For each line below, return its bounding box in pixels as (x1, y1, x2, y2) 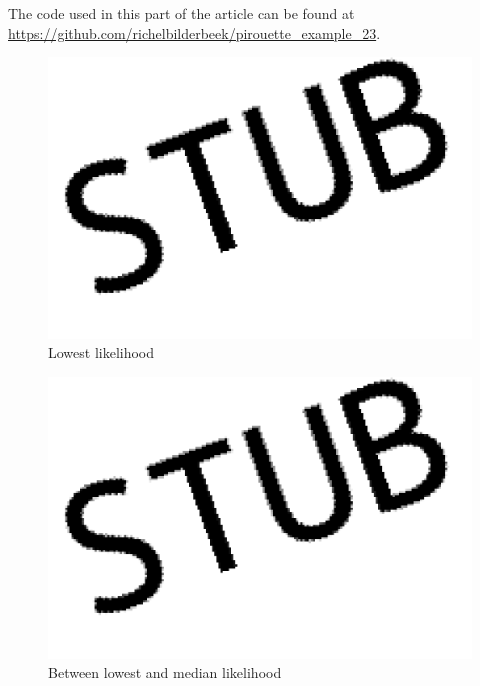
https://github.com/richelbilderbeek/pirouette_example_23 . (8, 22, 381, 43)
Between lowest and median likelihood (48, 662, 282, 683)
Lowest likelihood (48, 342, 155, 363)
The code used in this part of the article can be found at (8, 3, 355, 23)
